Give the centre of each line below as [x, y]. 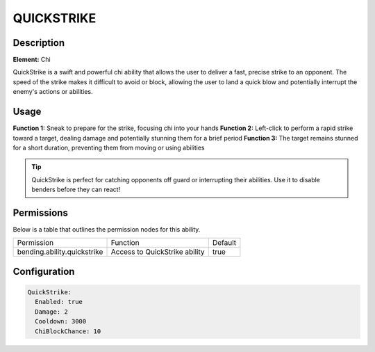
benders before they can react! [76, 190]
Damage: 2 [52, 312]
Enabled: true [59, 302]
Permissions [41, 213]
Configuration [44, 271]
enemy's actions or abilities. [53, 92]
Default [224, 243]
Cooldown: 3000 [61, 321]
